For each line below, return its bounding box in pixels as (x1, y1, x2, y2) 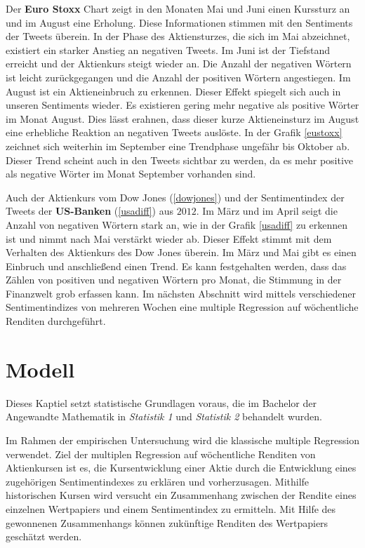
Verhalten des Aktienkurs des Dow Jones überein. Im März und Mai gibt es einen (6, 245, 357, 260)
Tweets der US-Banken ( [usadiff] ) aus (6, 203, 174, 218)
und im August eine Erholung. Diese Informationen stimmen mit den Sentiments (6, 15, 353, 29)
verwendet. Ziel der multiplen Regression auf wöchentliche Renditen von (6, 446, 316, 461)
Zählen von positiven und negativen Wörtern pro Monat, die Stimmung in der (6, 272, 342, 287)
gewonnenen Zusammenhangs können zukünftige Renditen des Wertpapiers (6, 515, 328, 530)
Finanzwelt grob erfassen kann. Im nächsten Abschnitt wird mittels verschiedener (6, 286, 356, 300)
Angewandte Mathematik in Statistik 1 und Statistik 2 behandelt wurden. (6, 409, 322, 424)
